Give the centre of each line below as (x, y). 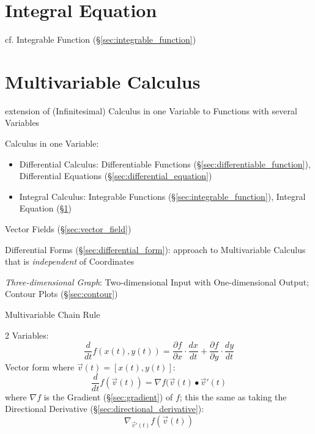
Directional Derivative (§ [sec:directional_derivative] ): (105, 409)
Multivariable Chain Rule (53, 314)
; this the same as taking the (233, 396)
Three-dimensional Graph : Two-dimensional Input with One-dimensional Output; (157, 281)
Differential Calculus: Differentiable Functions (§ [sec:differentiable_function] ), (165, 164)
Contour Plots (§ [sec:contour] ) (61, 294)
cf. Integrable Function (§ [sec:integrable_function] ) (101, 39)
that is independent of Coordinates (70, 261)
